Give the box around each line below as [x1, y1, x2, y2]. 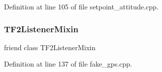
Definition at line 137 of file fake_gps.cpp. [4, 59, 132, 69]
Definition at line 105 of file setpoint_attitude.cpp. [4, 1, 159, 11]
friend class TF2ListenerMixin [4, 42, 96, 52]
